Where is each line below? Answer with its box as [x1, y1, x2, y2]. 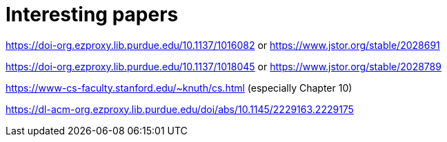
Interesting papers [6, 3, 179, 26]
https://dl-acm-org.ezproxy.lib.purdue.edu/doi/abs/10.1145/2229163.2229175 [6, 103, 354, 115]
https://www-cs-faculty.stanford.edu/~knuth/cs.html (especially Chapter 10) [6, 81, 352, 94]
